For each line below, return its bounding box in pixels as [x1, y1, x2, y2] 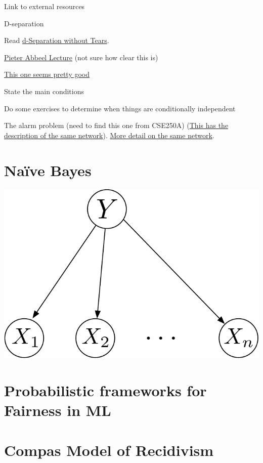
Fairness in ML [4, 400, 111, 420]
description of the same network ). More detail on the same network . [4, 130, 214, 140]
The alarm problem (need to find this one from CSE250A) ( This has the [4, 120, 229, 131]
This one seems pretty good [4, 69, 90, 79]
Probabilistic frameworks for [4, 380, 207, 401]
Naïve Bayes [4, 159, 92, 180]
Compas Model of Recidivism [4, 439, 214, 460]
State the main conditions [4, 86, 84, 96]
